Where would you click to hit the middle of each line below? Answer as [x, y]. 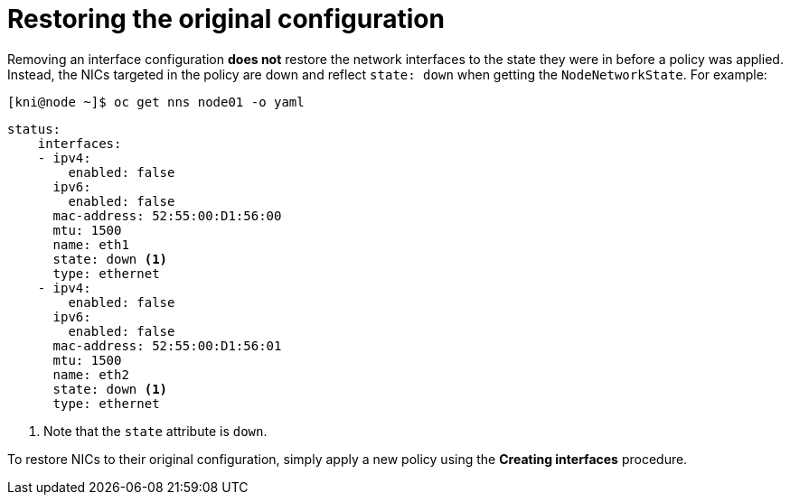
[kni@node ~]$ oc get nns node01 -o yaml [156, 102]
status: [34, 129]
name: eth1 [91, 244]
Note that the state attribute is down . [155, 431]
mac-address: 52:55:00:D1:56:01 [167, 345]
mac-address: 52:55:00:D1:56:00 [167, 215]
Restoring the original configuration [226, 19]
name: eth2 [91, 374]
